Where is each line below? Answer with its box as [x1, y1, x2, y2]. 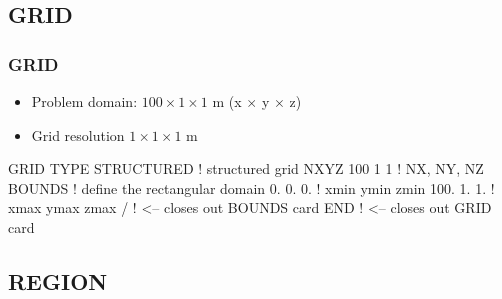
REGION [8, 265, 108, 296]
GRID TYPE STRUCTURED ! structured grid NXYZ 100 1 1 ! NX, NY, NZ [8, 158, 484, 179]
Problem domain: [31, 91, 138, 111]
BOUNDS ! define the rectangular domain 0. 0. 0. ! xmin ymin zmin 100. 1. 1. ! [8, 177, 495, 198]
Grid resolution [31, 124, 125, 145]
